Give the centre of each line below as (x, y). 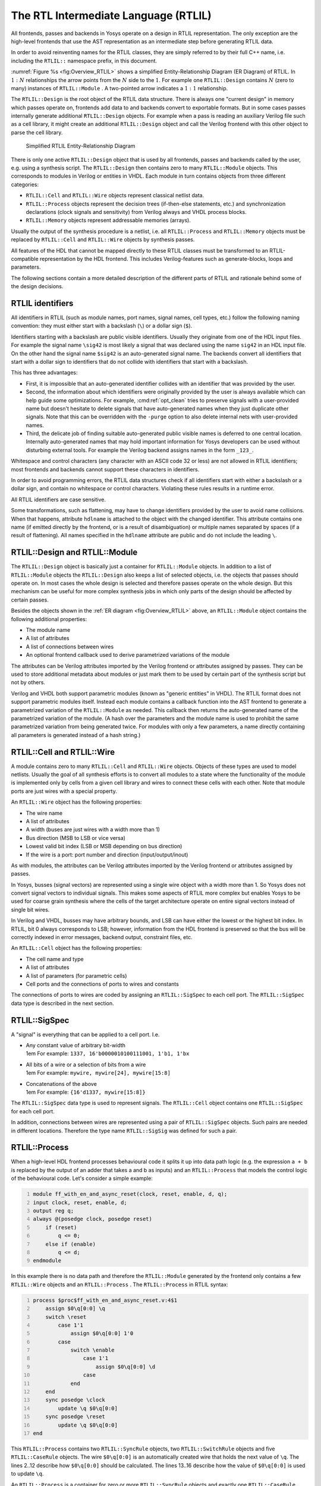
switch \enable (93, 1350)
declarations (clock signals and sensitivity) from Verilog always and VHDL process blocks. (136, 212)
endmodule (47, 1261)
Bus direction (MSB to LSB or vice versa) (76, 838)
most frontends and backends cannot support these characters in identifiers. (105, 469)
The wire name (44, 813)
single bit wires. (30, 909)
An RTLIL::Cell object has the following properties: (76, 948)
